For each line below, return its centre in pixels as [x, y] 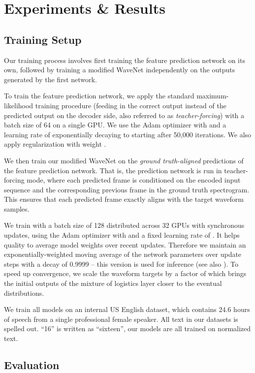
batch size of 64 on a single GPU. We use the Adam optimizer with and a [115, 125]
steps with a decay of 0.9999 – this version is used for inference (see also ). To [121, 264]
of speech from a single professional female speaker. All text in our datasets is [121, 319]
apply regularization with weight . [55, 144]
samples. [17, 208]
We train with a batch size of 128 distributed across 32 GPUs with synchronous [124, 225]
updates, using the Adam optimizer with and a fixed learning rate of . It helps [122, 235]
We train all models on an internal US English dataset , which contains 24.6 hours [127, 309]
